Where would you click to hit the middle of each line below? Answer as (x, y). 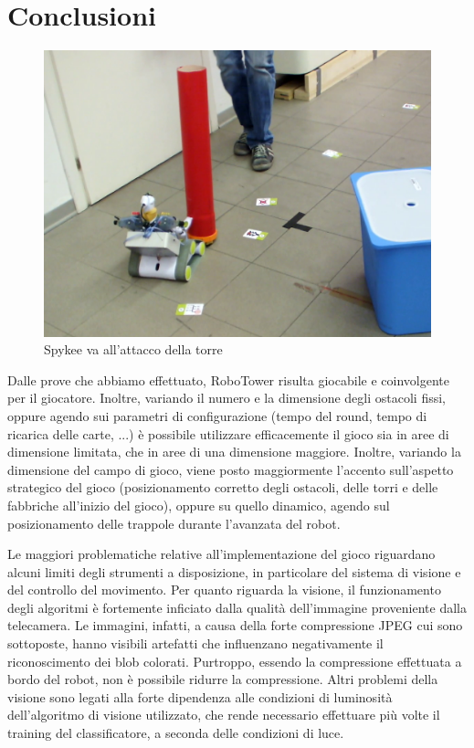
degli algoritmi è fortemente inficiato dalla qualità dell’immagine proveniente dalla (237, 607)
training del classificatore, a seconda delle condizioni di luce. (176, 733)
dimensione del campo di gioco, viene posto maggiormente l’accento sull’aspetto (231, 469)
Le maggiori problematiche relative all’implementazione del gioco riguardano (221, 554)
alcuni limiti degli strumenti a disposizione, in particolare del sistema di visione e (234, 571)
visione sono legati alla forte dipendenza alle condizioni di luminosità (200, 696)
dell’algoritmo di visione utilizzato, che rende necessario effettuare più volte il (224, 715)
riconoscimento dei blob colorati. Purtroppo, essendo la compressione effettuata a (235, 661)
